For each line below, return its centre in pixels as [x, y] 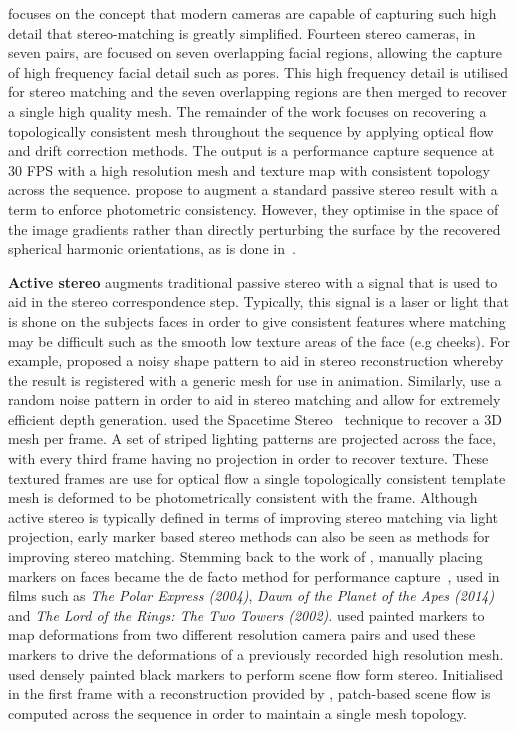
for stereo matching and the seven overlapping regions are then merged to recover [258, 91]
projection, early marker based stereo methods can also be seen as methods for [249, 536]
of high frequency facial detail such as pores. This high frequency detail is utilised [258, 71]
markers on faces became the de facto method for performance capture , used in [254, 575]
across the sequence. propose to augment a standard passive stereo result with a [253, 189]
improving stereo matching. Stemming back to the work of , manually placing [245, 556]
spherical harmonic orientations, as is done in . [152, 248]
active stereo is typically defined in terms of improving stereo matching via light [253, 516]
